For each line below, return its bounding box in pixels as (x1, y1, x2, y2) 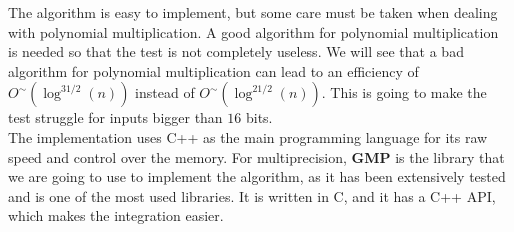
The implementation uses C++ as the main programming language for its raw (8, 126, 488, 147)
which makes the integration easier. (8, 205, 224, 226)
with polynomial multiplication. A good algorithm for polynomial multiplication (8, 21, 499, 42)
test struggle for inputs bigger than (8, 107, 223, 128)
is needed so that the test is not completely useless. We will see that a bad (8, 41, 464, 62)
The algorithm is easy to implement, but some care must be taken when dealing (8, 2, 498, 22)
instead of (135, 82, 195, 103)
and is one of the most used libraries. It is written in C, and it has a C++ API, (8, 185, 496, 206)
